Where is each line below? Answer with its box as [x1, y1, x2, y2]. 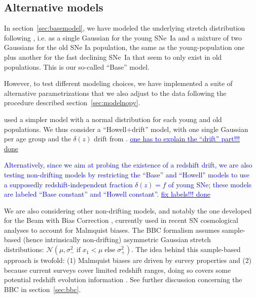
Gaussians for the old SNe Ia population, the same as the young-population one [4, 42, 245, 52]
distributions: [4, 244, 44, 255]
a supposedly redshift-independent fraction [4, 179, 133, 189]
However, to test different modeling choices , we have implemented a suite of [4, 78, 233, 88]
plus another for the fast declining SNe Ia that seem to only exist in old [4, 51, 222, 62]
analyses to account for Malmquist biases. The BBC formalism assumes [4, 224, 220, 235]
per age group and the [4, 133, 71, 144]
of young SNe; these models [168, 179, 252, 189]
